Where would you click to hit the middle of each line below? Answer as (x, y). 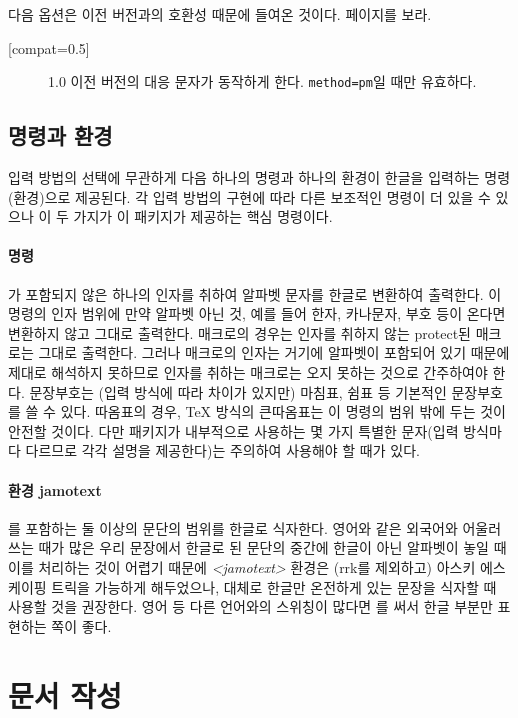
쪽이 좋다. (81, 625)
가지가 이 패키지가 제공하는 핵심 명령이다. (203, 216)
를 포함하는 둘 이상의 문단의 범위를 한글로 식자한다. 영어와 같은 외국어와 (233, 527)
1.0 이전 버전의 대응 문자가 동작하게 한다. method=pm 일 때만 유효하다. (262, 81)
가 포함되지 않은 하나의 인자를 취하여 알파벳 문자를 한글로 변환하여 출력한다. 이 (255, 293)
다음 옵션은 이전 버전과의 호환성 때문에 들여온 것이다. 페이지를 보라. (220, 14)
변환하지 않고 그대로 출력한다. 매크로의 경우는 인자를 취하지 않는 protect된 (239, 332)
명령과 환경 (60, 135)
